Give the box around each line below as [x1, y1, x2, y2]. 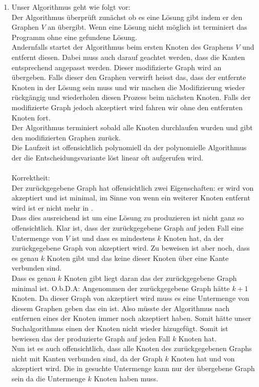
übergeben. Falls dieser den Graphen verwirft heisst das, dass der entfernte [11, 72, 246, 83]
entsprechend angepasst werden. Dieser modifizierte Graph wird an [11, 62, 222, 72]
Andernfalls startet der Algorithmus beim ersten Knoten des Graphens [11, 42, 233, 52]
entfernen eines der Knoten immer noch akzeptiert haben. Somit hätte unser [11, 313, 251, 323]
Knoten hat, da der [163, 232, 224, 243]
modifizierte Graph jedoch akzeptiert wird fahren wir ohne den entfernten [11, 101, 243, 112]
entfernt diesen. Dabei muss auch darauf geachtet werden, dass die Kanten [11, 51, 245, 62]
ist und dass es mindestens [72, 232, 155, 243]
